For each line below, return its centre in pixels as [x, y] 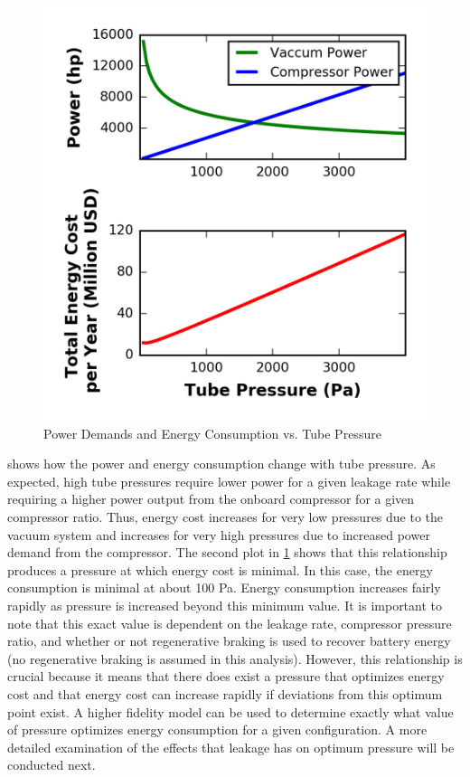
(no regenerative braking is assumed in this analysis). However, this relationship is [235, 658]
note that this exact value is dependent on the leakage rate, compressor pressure [230, 623]
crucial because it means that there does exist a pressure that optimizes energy [226, 676]
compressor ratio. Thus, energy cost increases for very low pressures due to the [226, 516]
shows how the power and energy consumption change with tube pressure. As [221, 464]
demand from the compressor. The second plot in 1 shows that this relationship [227, 552]
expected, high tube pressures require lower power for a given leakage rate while [229, 481]
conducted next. [52, 765]
